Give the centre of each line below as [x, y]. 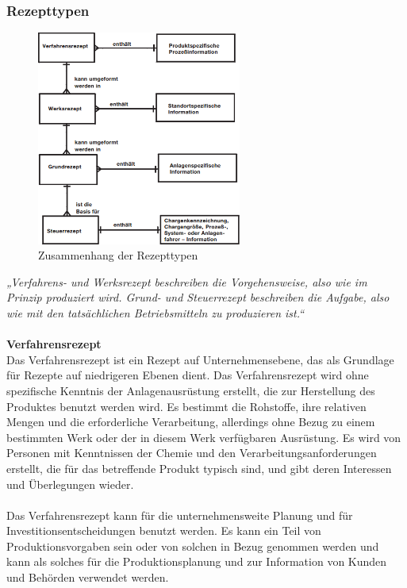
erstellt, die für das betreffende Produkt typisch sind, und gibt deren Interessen [199, 468]
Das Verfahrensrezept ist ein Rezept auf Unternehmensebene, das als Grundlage [200, 359]
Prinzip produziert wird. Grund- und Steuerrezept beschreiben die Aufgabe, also [198, 297]
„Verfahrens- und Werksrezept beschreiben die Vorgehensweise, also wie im [187, 281]
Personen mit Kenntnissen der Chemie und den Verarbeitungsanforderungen [192, 453]
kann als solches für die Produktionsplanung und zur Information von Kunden [197, 561]
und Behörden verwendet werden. [88, 577]
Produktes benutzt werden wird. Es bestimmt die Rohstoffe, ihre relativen [186, 406]
